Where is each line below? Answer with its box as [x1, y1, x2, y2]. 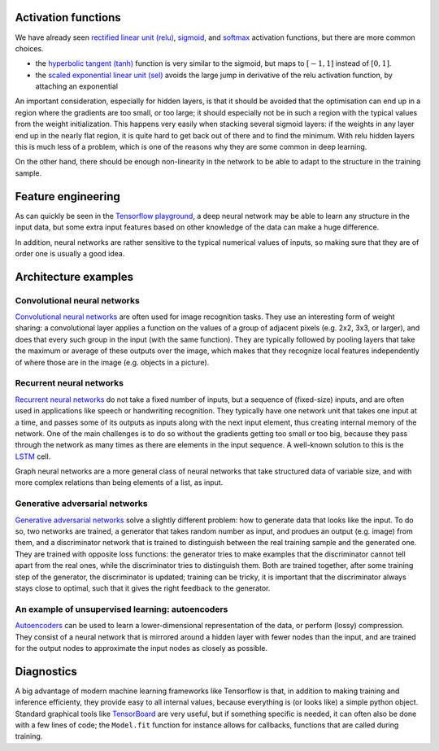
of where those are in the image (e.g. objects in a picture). [15, 357, 210, 367]
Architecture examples [15, 269, 134, 284]
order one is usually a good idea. [15, 248, 125, 258]
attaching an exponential [35, 81, 118, 91]
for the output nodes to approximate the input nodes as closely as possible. [15, 643, 268, 653]
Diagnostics [15, 664, 77, 679]
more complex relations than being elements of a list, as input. [15, 478, 224, 487]
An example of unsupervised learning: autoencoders [15, 603, 228, 614]
